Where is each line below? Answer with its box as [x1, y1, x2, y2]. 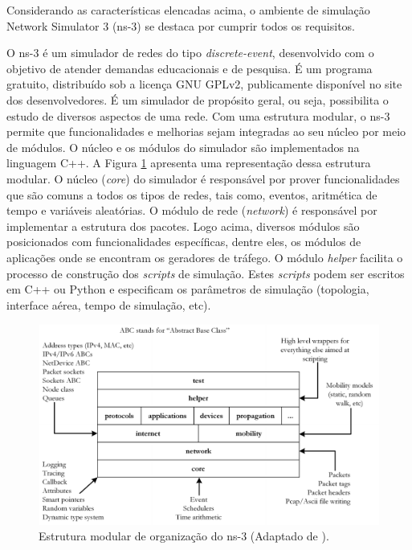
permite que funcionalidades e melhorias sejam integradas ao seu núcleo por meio [6, 123, 406, 140]
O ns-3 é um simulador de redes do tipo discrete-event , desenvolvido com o [6, 44, 374, 61]
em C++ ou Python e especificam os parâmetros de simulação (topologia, [6, 281, 369, 298]
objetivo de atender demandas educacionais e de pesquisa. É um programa [6, 60, 373, 76]
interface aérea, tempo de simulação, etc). [6, 296, 211, 313]
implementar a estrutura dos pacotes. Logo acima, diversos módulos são [6, 217, 360, 234]
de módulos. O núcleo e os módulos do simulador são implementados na [6, 138, 360, 155]
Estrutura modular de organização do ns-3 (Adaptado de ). [39, 527, 329, 544]
